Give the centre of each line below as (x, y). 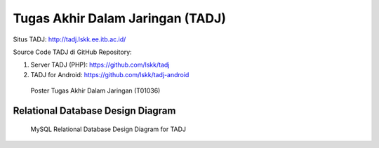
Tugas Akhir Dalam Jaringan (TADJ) (119, 18)
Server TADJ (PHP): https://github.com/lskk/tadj (100, 65)
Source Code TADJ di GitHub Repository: (73, 52)
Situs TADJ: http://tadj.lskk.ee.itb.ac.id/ (69, 39)
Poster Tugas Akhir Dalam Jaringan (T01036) (95, 90)
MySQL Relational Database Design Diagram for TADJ (108, 129)
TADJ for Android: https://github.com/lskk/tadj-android (110, 74)
